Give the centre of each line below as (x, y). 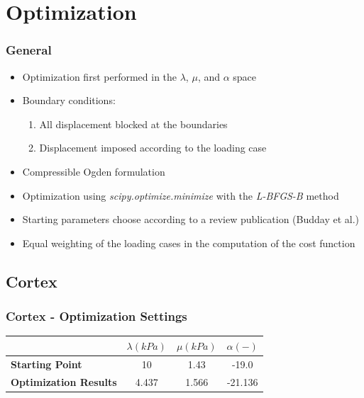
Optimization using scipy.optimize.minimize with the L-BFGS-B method (181, 195)
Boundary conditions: (69, 100)
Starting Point (46, 364)
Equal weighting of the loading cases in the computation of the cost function (189, 243)
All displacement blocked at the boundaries (133, 124)
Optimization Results (64, 381)
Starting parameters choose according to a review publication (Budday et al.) (191, 219)
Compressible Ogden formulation (94, 171)
